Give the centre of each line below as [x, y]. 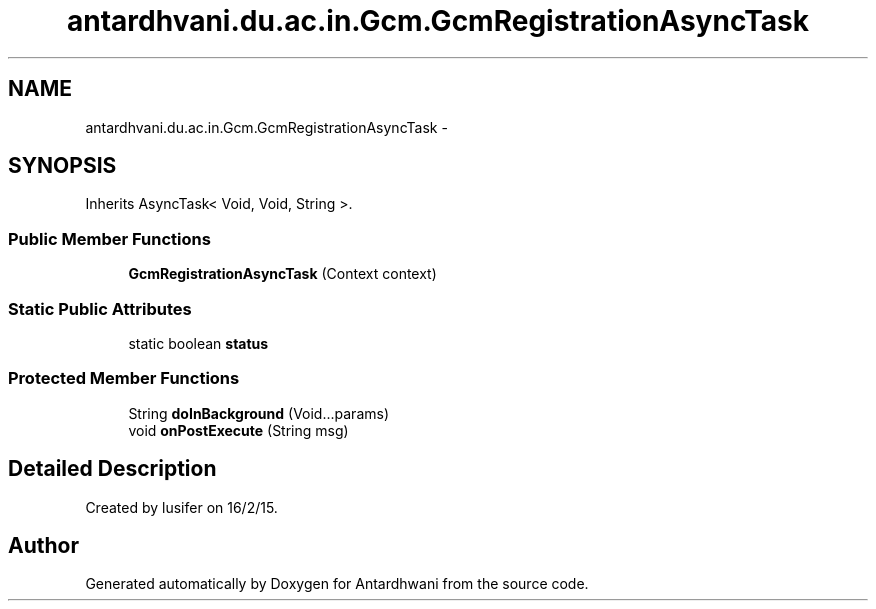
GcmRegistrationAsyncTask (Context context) [282, 274]
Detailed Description [112, 469]
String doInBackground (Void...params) [259, 413]
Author [43, 545]
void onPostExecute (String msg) [238, 430]
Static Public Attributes [100, 308]
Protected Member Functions [124, 378]
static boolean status [198, 343]
